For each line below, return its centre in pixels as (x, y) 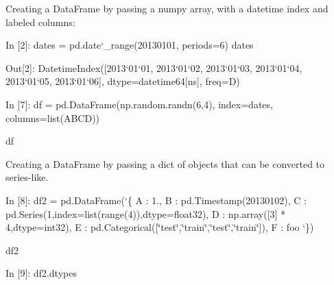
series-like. (27, 177)
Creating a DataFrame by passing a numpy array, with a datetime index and (167, 8)
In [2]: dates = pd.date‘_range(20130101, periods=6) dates (130, 45)
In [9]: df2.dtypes (41, 273)
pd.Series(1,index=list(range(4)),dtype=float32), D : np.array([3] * (146, 213)
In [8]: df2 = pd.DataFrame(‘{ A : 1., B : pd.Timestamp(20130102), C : (156, 200)
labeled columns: (40, 22)
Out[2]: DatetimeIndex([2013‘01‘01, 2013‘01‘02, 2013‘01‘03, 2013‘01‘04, (154, 67)
